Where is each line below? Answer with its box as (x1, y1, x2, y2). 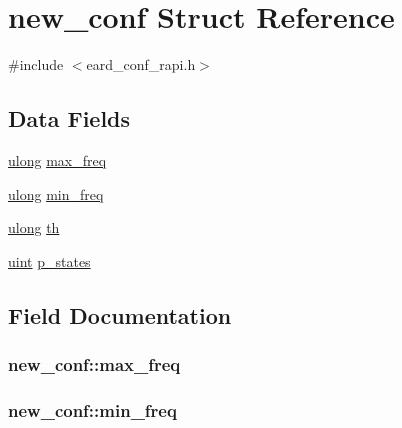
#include (8, 54, 64, 75)
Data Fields (8, 103, 131, 134)
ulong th (8, 217, 60, 238)
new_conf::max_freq (8, 352, 181, 376)
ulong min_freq (8, 183, 104, 204)
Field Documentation (8, 299, 232, 330)
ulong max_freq (8, 149, 107, 170)
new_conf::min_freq (8, 397, 177, 422)
